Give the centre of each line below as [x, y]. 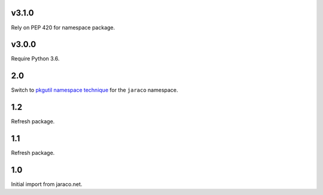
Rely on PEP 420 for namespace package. [63, 28]
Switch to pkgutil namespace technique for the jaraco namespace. [95, 90]
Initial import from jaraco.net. [47, 184]
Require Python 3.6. [35, 59]
